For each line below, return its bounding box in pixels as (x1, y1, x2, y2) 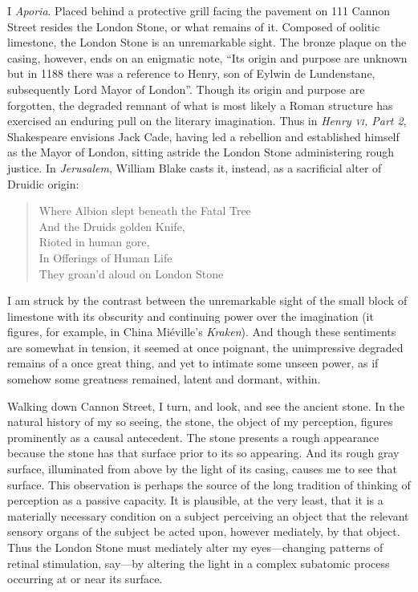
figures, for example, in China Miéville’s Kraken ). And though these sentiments (7, 323, 396, 340)
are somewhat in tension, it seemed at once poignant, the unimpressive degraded (7, 339, 404, 355)
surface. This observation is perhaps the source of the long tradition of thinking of (7, 476, 411, 493)
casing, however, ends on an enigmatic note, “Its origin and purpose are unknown (7, 49, 408, 66)
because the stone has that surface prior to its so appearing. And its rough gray (7, 444, 400, 461)
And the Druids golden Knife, (39, 217, 185, 234)
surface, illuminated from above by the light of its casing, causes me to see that (7, 460, 397, 477)
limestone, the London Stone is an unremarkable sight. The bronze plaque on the (7, 34, 407, 51)
